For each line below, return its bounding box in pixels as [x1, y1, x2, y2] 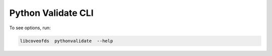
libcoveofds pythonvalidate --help [20, 38, 113, 44]
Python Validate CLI [9, 7, 94, 18]
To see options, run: [9, 25, 51, 31]
